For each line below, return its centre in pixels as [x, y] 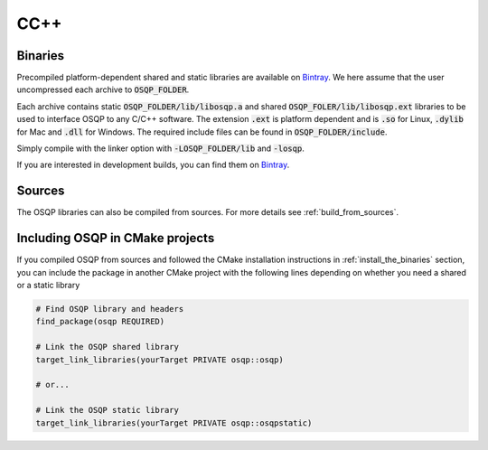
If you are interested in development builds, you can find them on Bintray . [153, 165]
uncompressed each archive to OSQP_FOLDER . [103, 89]
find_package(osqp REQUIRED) [100, 322]
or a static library [48, 285]
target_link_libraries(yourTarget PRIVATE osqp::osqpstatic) [174, 423]
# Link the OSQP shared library [108, 347]
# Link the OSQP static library [108, 410]
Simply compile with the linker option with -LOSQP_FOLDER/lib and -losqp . [160, 148]
